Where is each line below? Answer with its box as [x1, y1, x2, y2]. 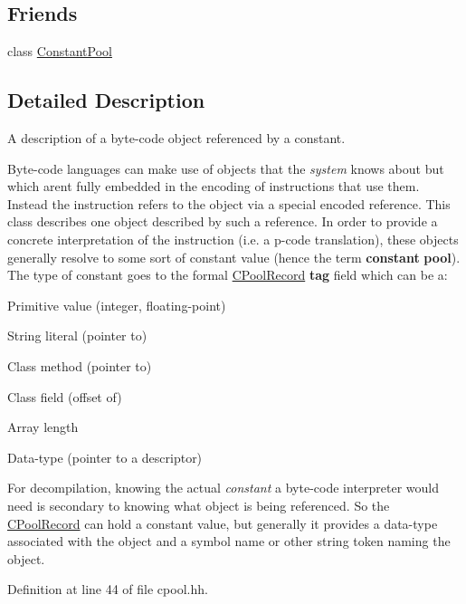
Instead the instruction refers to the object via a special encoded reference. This [7, 194, 451, 213]
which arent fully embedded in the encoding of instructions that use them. [7, 177, 420, 196]
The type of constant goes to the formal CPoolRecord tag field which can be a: [7, 265, 448, 284]
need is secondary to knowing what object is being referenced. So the [7, 495, 390, 514]
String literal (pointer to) [7, 326, 147, 345]
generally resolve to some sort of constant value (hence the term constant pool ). [7, 247, 461, 266]
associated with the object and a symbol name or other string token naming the [7, 532, 451, 551]
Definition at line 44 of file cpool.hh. [7, 580, 208, 599]
